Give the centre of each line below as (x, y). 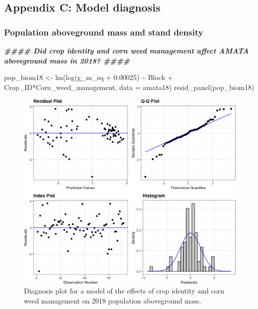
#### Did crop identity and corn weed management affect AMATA (127, 50)
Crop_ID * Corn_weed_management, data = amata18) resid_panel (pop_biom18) (129, 87)
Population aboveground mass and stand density (104, 32)
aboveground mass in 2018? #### (67, 60)
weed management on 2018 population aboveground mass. (113, 300)
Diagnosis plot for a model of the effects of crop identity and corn (124, 291)
